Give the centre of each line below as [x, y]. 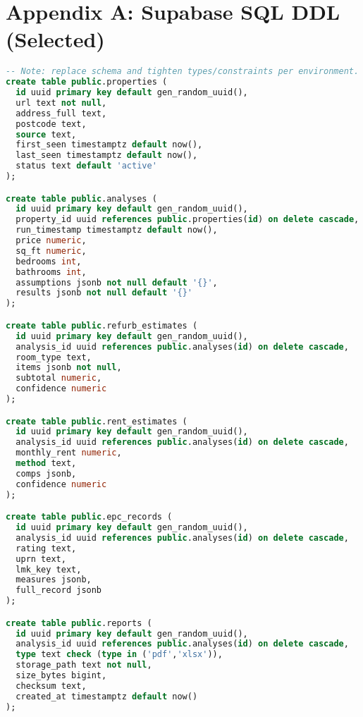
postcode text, [51, 124]
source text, [46, 134]
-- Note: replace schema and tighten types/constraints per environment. [183, 72]
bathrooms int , [51, 272]
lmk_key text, [49, 569]
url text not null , [61, 103]
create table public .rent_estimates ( [97, 421]
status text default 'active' [86, 166]
